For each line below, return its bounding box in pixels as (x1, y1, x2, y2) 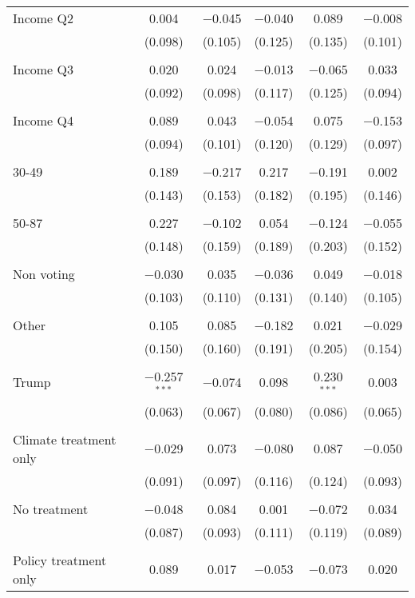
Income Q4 (13, 111, 73, 130)
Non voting (13, 265, 75, 283)
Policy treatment (13, 550, 107, 569)
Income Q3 (13, 60, 73, 78)
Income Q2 (13, 9, 73, 27)
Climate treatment (13, 429, 117, 448)
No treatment (13, 499, 89, 518)
